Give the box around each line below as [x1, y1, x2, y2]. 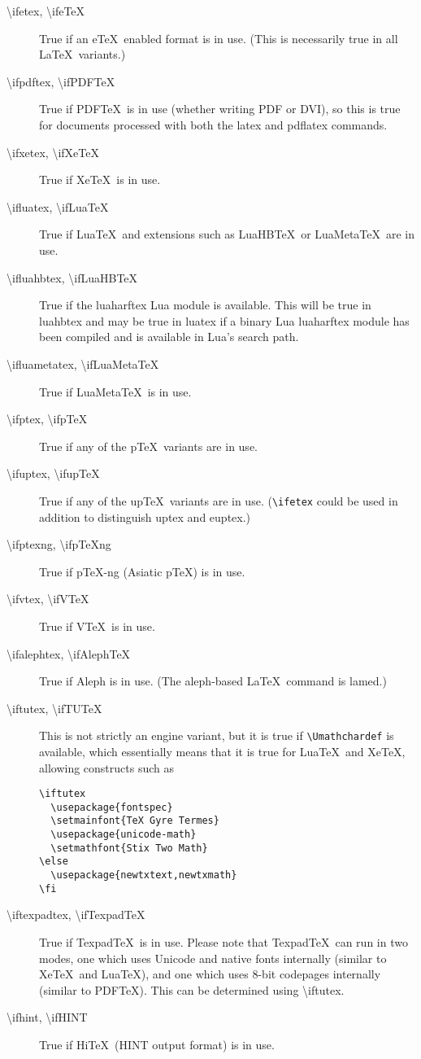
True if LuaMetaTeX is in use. [39, 383, 192, 400]
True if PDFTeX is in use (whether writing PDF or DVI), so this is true [39, 100, 401, 117]
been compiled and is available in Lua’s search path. [39, 328, 299, 345]
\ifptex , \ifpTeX [7, 410, 88, 427]
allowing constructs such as [39, 759, 174, 776]
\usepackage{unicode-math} [50, 829, 197, 841]
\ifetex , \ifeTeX [7, 2, 85, 19]
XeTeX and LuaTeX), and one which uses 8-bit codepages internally [39, 965, 381, 982]
